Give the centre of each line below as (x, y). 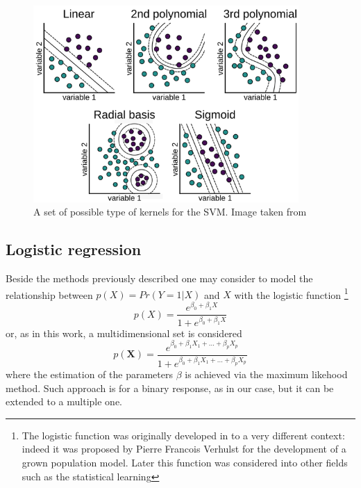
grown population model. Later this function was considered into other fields (185, 462)
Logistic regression (74, 249)
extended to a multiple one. (64, 401)
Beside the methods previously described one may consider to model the (159, 278)
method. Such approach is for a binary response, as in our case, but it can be (170, 388)
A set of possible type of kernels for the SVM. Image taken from (170, 212)
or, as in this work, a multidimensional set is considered (124, 333)
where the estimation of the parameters (89, 374)
